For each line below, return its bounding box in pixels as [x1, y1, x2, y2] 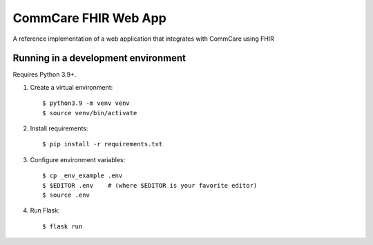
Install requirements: [30, 124, 88, 133]
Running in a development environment [12, 52, 186, 64]
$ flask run [42, 222, 83, 231]
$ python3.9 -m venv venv [42, 99, 131, 107]
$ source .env [42, 190, 90, 199]
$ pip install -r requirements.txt [42, 140, 163, 148]
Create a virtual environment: [30, 83, 113, 91]
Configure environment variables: [30, 155, 126, 164]
